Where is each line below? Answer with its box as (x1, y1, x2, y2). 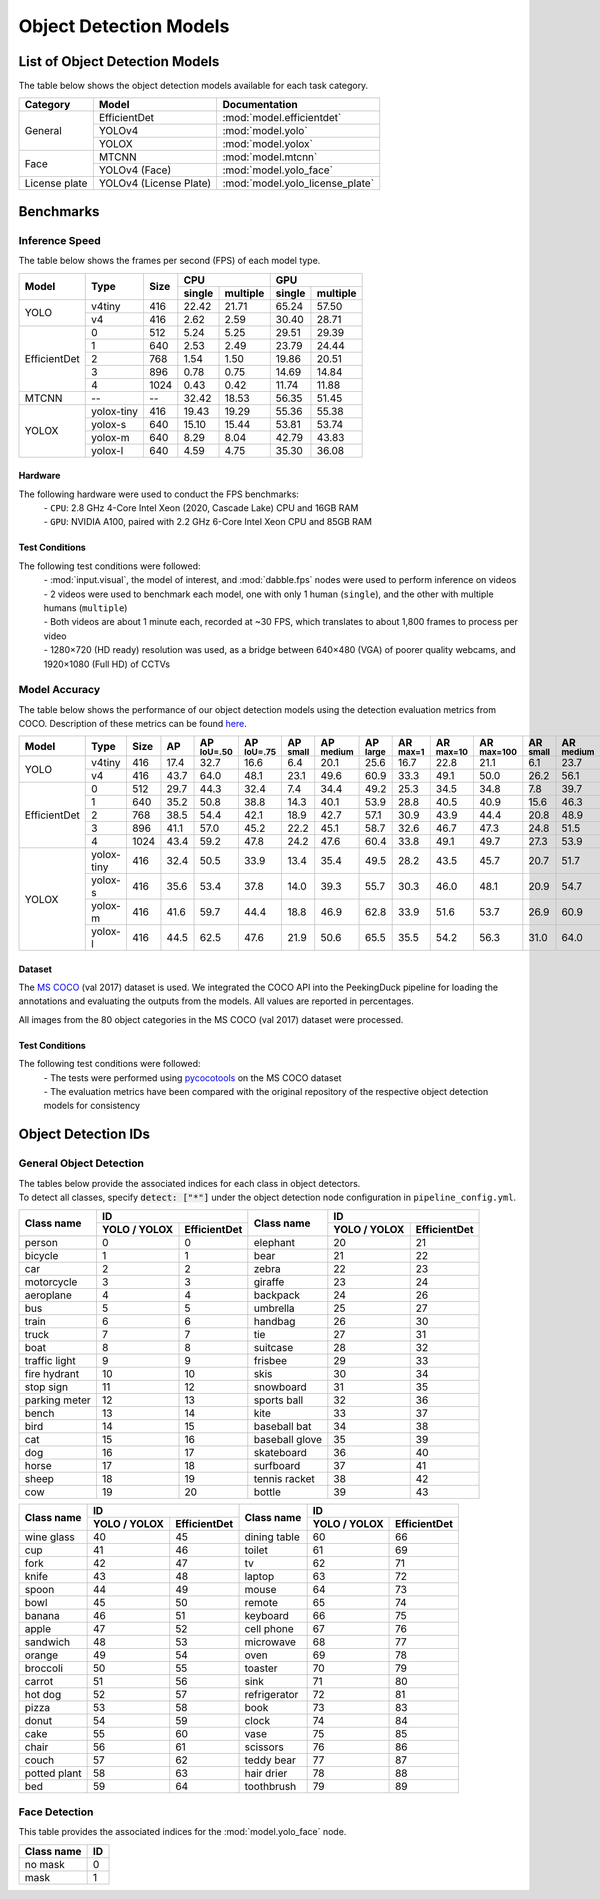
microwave (244, 1635, 297, 1649)
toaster (244, 1661, 279, 1675)
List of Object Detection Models (18, 53, 220, 70)
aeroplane (24, 1288, 72, 1302)
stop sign (24, 1380, 69, 1394)
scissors (244, 1740, 284, 1754)
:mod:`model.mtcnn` (222, 150, 318, 164)
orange (24, 1648, 59, 1662)
